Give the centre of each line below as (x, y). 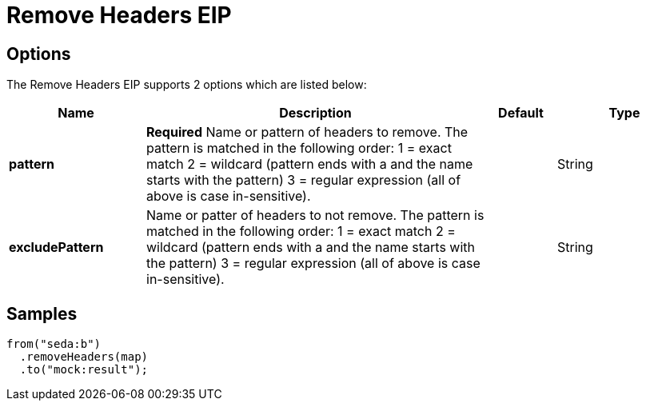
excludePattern (56, 247)
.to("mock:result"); (84, 370)
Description (315, 113)
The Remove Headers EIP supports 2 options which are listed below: (187, 85)
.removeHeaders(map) (84, 357)
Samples (42, 313)
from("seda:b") (54, 344)
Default (521, 113)
